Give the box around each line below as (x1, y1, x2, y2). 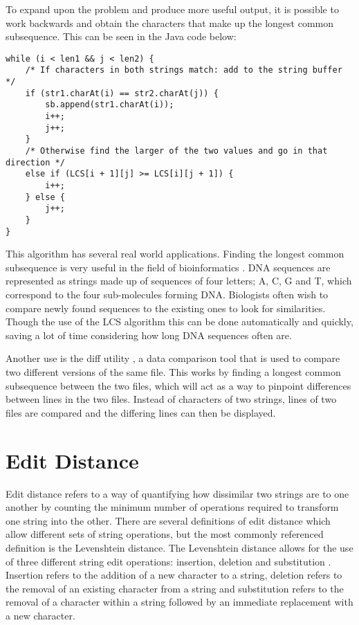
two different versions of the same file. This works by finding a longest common (6, 365, 341, 379)
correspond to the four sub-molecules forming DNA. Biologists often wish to (6, 287, 329, 302)
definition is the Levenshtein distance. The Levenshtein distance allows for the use (6, 540, 353, 554)
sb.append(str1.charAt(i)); (45, 100, 174, 110)
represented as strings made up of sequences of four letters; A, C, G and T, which (6, 273, 352, 288)
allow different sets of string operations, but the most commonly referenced (6, 527, 324, 541)
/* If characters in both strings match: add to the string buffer (25, 65, 342, 75)
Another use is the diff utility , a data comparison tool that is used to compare (6, 351, 340, 365)
